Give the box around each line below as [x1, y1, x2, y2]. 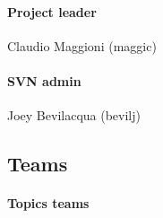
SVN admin [7, 71, 81, 90]
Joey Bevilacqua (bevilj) [7, 106, 141, 125]
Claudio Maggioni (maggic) [7, 36, 157, 55]
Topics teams [7, 194, 90, 213]
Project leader [7, 2, 97, 21]
